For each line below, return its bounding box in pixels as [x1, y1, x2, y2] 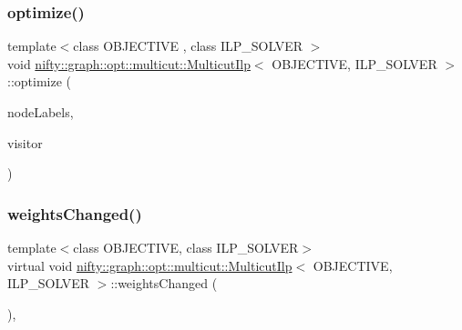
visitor [7, 133, 43, 152]
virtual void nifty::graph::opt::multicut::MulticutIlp [7, 255, 293, 275]
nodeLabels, [7, 103, 74, 121]
